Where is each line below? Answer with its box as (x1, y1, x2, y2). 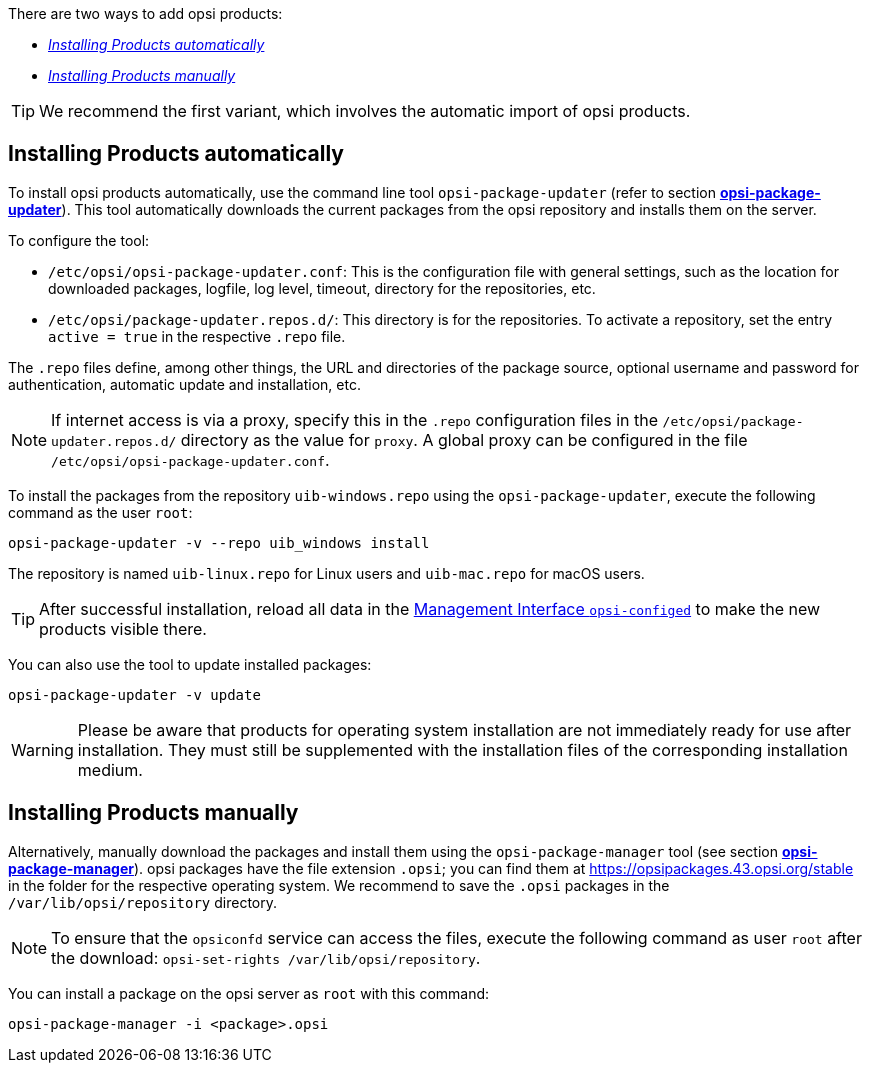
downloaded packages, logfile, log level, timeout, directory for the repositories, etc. (48, 279, 596, 297)
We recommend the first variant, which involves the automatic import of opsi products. (39, 101, 691, 121)
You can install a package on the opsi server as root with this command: (8, 984, 490, 1002)
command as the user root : (8, 503, 193, 521)
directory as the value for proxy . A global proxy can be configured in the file (180, 429, 748, 450)
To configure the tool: (8, 231, 150, 249)
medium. (77, 759, 143, 780)
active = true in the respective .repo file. (48, 327, 346, 345)
